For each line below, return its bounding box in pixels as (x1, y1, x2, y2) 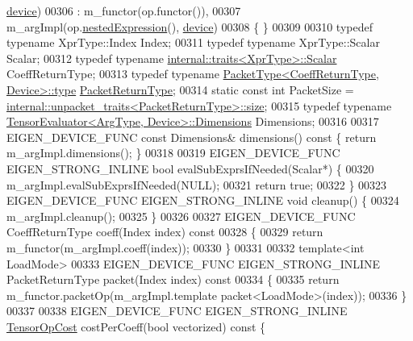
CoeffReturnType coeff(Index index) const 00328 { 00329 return (6, 223, 323, 240)
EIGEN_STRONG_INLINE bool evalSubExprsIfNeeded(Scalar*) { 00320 (6, 160, 374, 177)
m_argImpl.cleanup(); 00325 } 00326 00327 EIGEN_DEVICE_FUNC (6, 207, 356, 224)
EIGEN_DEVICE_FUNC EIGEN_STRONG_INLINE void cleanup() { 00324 (6, 192, 399, 209)
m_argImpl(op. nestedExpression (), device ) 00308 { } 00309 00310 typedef (6, 18, 373, 35)
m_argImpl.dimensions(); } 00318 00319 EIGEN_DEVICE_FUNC (6, 144, 340, 161)
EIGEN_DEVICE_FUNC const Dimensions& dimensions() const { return (6, 128, 377, 145)
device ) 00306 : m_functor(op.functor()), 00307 (6, 2, 241, 19)
